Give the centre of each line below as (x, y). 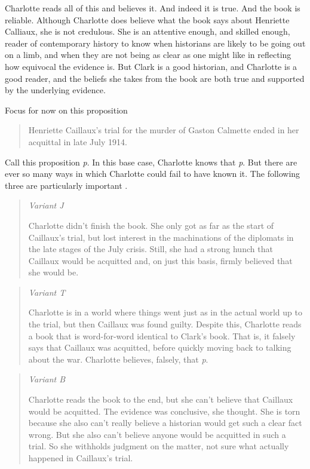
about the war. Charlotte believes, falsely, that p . (118, 359)
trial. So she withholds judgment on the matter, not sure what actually (159, 446)
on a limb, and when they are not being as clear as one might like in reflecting (148, 55)
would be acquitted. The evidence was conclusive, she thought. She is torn (164, 411)
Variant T (47, 292)
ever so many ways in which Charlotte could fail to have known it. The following (153, 174)
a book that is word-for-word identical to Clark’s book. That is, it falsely (162, 335)
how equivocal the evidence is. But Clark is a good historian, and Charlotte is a (151, 66)
